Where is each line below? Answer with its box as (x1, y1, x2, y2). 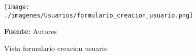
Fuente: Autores (4, 26, 57, 36)
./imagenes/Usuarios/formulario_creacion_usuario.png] (4, 11, 193, 19)
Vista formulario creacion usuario (4, 42, 108, 53)
